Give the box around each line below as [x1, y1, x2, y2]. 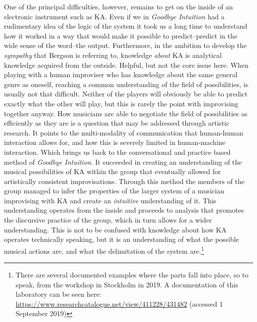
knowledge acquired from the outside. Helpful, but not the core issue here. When [4, 59, 249, 70]
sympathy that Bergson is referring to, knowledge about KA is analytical [4, 49, 222, 60]
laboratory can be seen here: [15, 289, 102, 299]
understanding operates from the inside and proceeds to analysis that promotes [4, 205, 244, 215]
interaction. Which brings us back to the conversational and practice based [4, 146, 231, 157]
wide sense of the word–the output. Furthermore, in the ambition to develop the [4, 40, 247, 50]
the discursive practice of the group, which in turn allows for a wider [4, 215, 212, 225]
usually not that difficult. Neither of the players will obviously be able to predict [4, 89, 248, 99]
